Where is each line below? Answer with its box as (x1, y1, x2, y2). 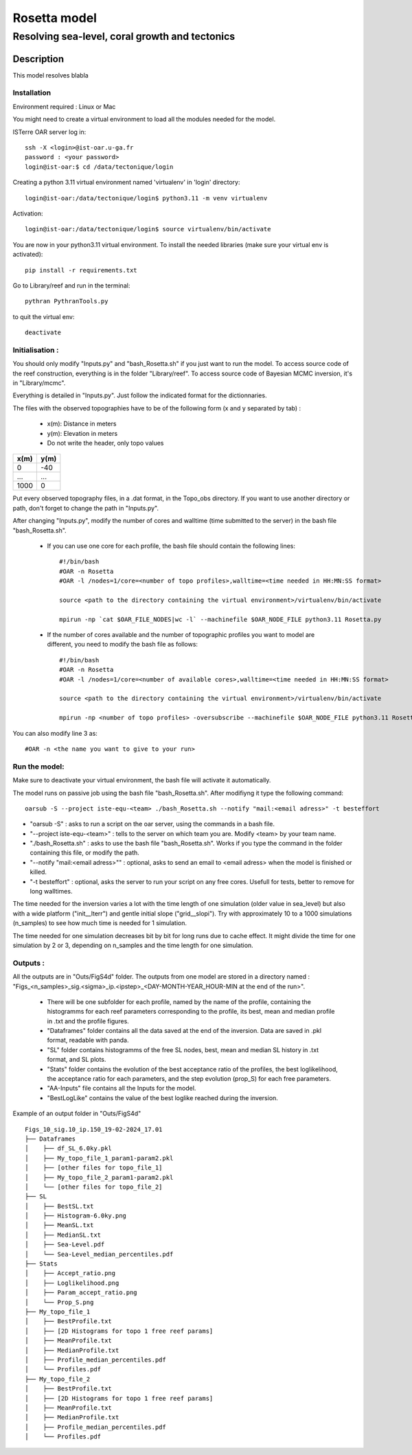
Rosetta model (12, 10, 98, 25)
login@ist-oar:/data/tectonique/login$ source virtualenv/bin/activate (25, 225, 271, 233)
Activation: (12, 209, 43, 218)
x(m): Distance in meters (47, 419, 117, 428)
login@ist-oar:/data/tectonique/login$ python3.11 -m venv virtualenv (25, 194, 268, 202)
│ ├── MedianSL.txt (25, 1231, 102, 1239)
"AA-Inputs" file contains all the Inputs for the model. (47, 1084, 196, 1093)
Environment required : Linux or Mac (12, 102, 116, 110)
